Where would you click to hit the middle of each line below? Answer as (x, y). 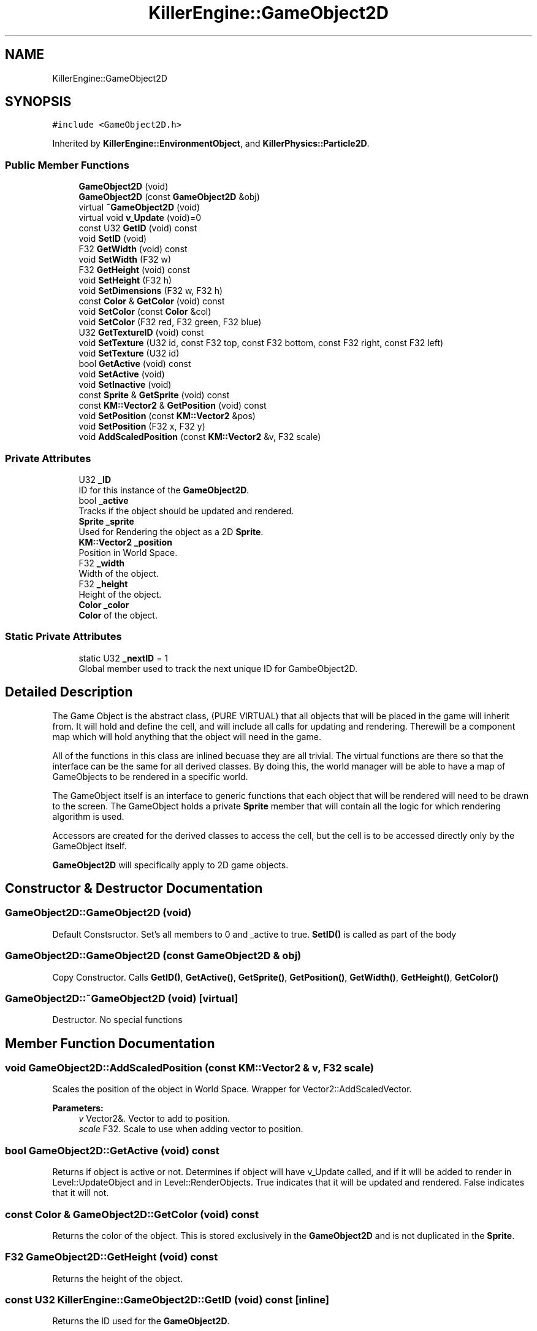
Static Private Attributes (63, 637)
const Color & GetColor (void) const (152, 301)
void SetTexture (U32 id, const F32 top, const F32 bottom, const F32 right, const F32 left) (261, 343)
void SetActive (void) (122, 374)
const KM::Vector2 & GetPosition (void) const (173, 406)
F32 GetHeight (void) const (134, 270)
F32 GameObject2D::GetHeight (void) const (112, 1257)
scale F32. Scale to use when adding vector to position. (191, 1129)
